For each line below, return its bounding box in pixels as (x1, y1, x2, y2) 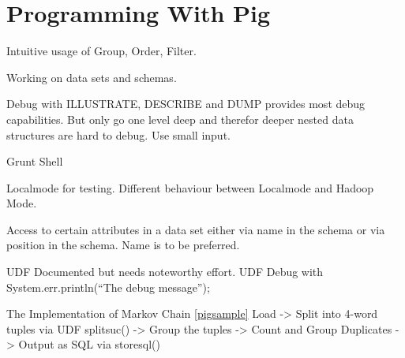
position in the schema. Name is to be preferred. (6, 237, 240, 253)
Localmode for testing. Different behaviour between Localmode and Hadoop (6, 179, 374, 196)
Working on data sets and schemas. (6, 69, 177, 85)
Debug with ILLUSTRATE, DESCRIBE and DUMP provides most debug (6, 95, 366, 112)
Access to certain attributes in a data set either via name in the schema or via (6, 221, 385, 237)
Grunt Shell (6, 153, 63, 170)
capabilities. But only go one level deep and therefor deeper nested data (6, 110, 354, 127)
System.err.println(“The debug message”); (6, 278, 210, 295)
